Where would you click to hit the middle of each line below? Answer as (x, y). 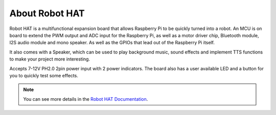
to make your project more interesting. (50, 59)
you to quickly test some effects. (44, 75)
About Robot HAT (47, 13)
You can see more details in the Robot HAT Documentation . (86, 99)
